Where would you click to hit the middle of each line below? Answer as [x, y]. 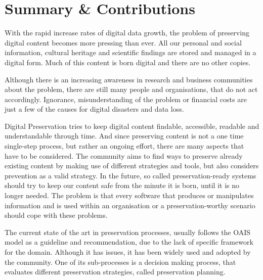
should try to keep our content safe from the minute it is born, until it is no [122, 185]
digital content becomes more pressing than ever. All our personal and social [123, 42]
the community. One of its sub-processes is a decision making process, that [120, 262]
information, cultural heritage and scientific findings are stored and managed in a [130, 52]
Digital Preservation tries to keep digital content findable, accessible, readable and [132, 126]
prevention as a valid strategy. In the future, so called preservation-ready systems [130, 175]
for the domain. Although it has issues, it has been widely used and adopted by [128, 252]
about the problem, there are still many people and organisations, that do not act [131, 89]
